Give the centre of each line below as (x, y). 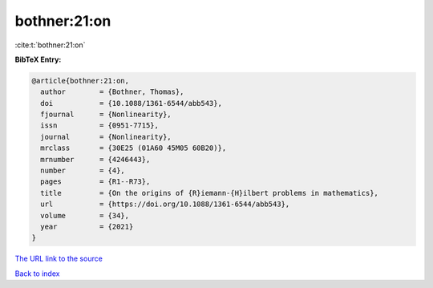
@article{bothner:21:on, (81, 81)
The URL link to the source (59, 259)
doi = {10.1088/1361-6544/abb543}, (131, 103)
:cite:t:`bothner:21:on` (50, 45)
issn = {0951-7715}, (100, 126)
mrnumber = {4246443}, (95, 159)
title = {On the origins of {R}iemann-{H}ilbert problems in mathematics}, (209, 193)
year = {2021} (87, 227)
